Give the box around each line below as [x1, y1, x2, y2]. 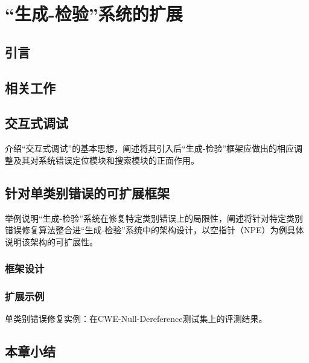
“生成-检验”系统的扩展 [5, 1, 183, 26]
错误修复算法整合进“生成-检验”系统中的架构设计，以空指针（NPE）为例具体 [5, 223, 304, 236]
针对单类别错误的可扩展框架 [5, 183, 170, 202]
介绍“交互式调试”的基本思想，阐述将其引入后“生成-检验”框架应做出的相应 [5, 142, 295, 155]
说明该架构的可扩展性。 [5, 235, 98, 248]
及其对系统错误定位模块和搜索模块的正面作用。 [13, 153, 199, 166]
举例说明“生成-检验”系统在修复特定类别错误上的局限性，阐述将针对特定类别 [5, 211, 303, 224]
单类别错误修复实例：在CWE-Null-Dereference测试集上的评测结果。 [5, 312, 267, 325]
